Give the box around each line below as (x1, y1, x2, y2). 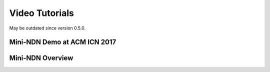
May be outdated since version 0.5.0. (9, 25, 86, 31)
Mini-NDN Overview (9, 54, 73, 62)
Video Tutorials (9, 7, 74, 18)
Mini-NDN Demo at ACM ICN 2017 (9, 38, 116, 46)
